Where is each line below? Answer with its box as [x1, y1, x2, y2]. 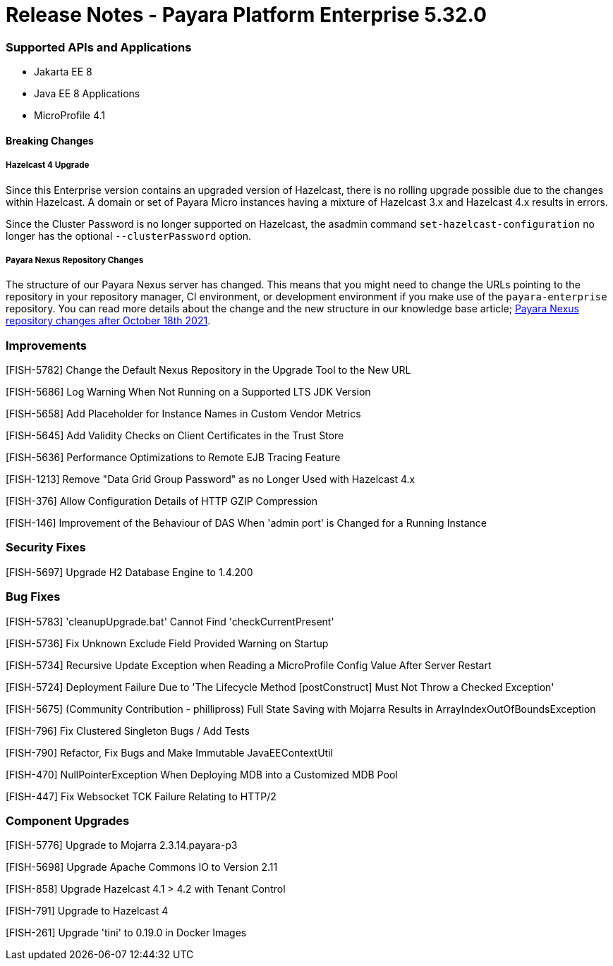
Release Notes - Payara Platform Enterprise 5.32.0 [6, 3, 487, 27]
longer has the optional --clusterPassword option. [6, 229, 252, 242]
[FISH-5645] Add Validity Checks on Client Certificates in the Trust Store [6, 429, 344, 442]
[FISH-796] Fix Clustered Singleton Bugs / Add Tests [6, 724, 250, 737]
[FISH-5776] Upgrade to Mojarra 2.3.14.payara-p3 [6, 839, 238, 852]
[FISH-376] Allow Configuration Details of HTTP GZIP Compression [6, 495, 318, 508]
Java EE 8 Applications [34, 87, 140, 100]
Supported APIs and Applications [6, 39, 192, 54]
